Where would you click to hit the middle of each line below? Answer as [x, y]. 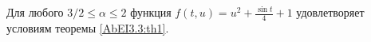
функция [151, 12]
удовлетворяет [330, 12]
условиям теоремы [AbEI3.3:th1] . [88, 27]
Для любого [35, 12]
